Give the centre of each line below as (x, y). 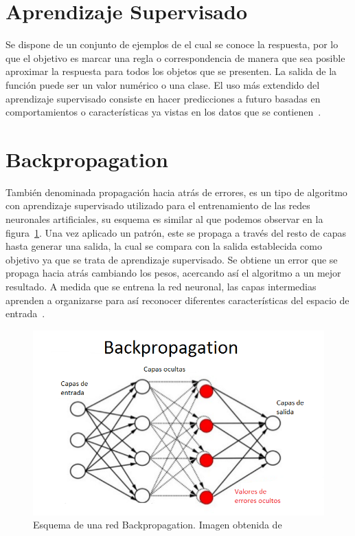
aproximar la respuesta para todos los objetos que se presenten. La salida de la (171, 71)
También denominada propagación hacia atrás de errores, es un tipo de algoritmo (176, 192)
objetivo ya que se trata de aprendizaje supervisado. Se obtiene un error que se (172, 259)
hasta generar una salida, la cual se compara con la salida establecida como (164, 246)
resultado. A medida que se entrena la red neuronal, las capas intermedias (161, 286)
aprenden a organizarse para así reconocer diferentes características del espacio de (177, 300)
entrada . (25, 313)
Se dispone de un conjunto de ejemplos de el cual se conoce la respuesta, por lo (172, 44)
